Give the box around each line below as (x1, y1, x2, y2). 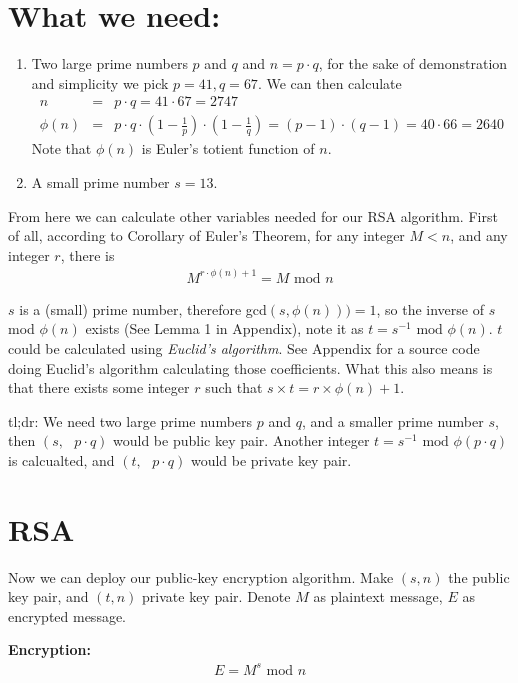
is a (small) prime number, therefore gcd (19, 298, 267, 319)
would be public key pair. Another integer (113, 430, 370, 451)
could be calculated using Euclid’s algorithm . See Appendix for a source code (8, 338, 480, 358)
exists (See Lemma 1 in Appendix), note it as (85, 318, 364, 339)
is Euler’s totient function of (141, 138, 315, 159)
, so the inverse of (376, 298, 485, 319)
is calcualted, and (8, 449, 115, 470)
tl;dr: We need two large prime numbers (8, 410, 253, 431)
